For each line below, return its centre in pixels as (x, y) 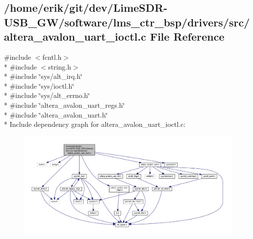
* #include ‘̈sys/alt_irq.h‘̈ (43, 76)
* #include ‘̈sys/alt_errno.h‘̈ (47, 95)
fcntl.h (52, 57)
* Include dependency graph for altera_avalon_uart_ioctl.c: (95, 124)
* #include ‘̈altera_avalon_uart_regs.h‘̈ (64, 105)
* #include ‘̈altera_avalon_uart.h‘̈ (56, 114)
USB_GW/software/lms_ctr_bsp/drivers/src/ (127, 22)
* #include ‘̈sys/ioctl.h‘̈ (39, 85)
